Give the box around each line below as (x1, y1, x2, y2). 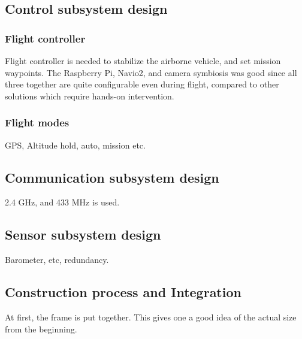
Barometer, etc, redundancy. (5, 253, 109, 266)
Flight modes (5, 115, 70, 130)
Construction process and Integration (5, 283, 241, 301)
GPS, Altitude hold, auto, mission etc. (5, 138, 146, 151)
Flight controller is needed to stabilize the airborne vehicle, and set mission (5, 55, 281, 66)
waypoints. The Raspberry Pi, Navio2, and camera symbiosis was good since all (5, 66, 297, 78)
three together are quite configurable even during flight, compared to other (5, 78, 279, 90)
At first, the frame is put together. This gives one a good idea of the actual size (5, 310, 297, 323)
